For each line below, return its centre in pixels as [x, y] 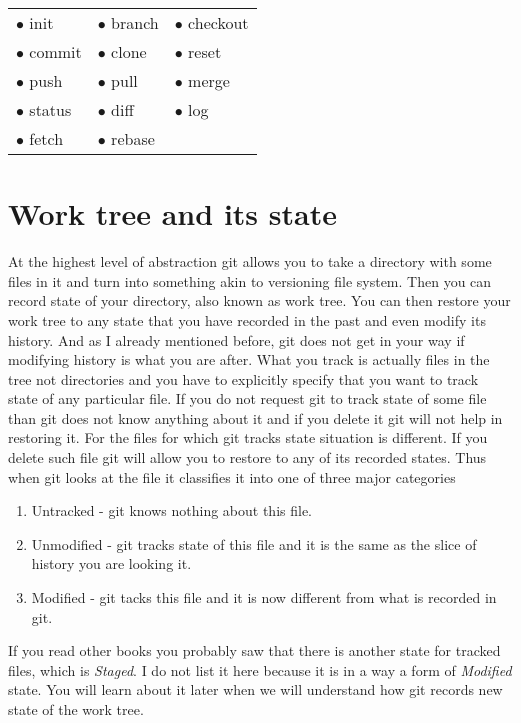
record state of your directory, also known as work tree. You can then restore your [259, 300]
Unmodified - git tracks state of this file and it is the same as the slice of [254, 543]
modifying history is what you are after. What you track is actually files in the [249, 359]
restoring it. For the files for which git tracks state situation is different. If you [248, 437]
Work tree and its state [172, 213]
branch [135, 22]
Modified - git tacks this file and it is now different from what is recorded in [264, 597]
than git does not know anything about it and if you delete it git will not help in [255, 417]
